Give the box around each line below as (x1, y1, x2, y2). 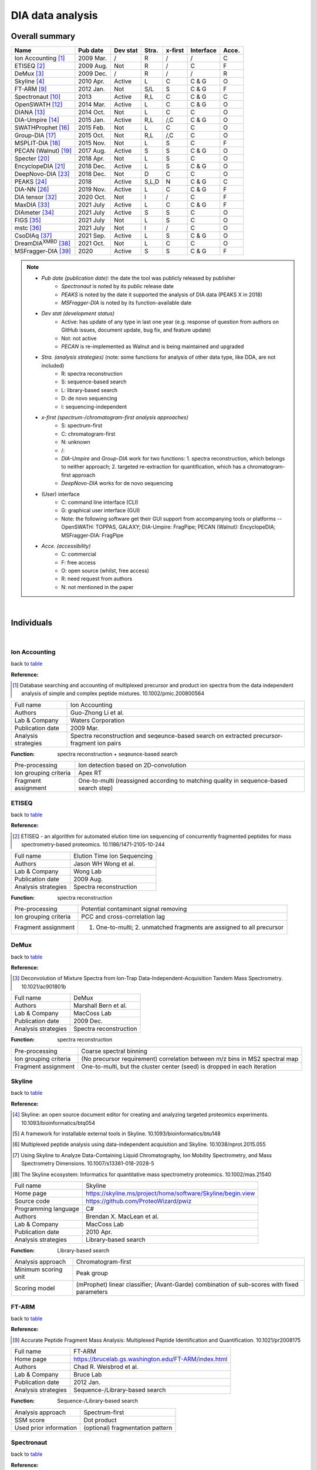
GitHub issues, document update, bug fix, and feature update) (61, 326, 211, 333)
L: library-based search (61, 386, 118, 393)
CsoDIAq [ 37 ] (14, 232, 52, 240)
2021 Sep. (78, 232, 106, 240)
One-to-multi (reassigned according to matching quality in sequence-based (78, 777, 288, 785)
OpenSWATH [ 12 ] (14, 101, 63, 109)
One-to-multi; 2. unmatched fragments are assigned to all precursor (96, 923, 284, 931)
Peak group (76, 1269, 108, 1277)
